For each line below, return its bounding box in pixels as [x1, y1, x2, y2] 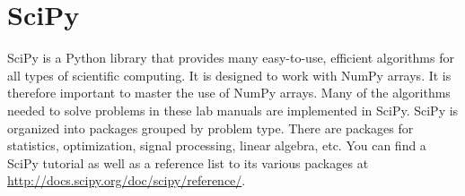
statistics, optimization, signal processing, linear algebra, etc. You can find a [7, 136, 426, 155]
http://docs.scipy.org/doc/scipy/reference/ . [7, 171, 246, 190]
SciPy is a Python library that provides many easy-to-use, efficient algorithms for [7, 48, 454, 67]
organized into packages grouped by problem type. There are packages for [7, 118, 414, 137]
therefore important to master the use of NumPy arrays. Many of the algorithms [7, 83, 451, 102]
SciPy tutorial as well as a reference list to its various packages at [7, 153, 369, 172]
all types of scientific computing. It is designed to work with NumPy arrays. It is [7, 65, 452, 84]
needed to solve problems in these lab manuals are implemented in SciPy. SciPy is [7, 100, 459, 119]
